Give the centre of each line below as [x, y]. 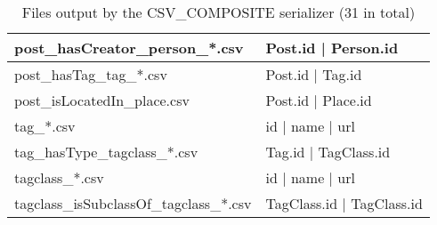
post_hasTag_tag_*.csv [91, 74]
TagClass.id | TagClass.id [344, 203]
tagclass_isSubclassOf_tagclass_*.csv [133, 203]
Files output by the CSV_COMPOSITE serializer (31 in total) [218, 12]
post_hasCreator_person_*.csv [129, 48]
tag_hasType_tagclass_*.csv [106, 152]
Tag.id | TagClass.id [328, 152]
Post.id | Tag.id [314, 74]
